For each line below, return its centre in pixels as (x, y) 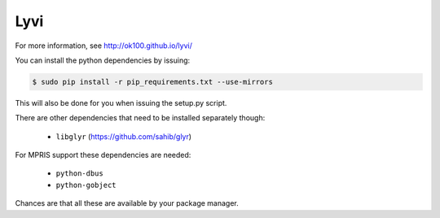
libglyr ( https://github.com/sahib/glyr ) (123, 136)
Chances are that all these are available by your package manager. (127, 203)
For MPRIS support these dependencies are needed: (103, 155)
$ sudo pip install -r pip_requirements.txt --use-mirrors (152, 82)
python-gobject (86, 185)
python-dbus (79, 174)
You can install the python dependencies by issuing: (103, 60)
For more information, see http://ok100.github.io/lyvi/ (104, 46)
